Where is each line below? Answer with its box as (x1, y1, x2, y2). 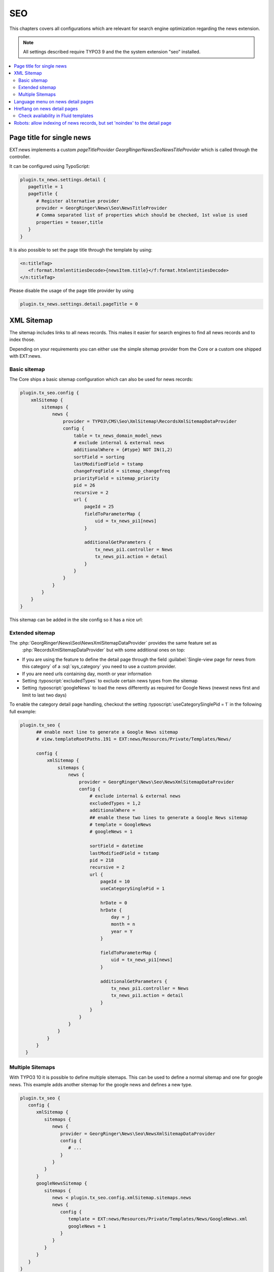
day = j (111, 914, 130, 920)
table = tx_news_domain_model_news (74, 432, 162, 439)
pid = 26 (74, 482, 95, 488)
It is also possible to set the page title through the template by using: (9, 247, 153, 253)
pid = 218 (89, 857, 114, 863)
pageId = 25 (84, 504, 114, 510)
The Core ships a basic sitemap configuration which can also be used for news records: (9, 377, 193, 383)
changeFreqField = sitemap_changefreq (74, 468, 170, 474)
